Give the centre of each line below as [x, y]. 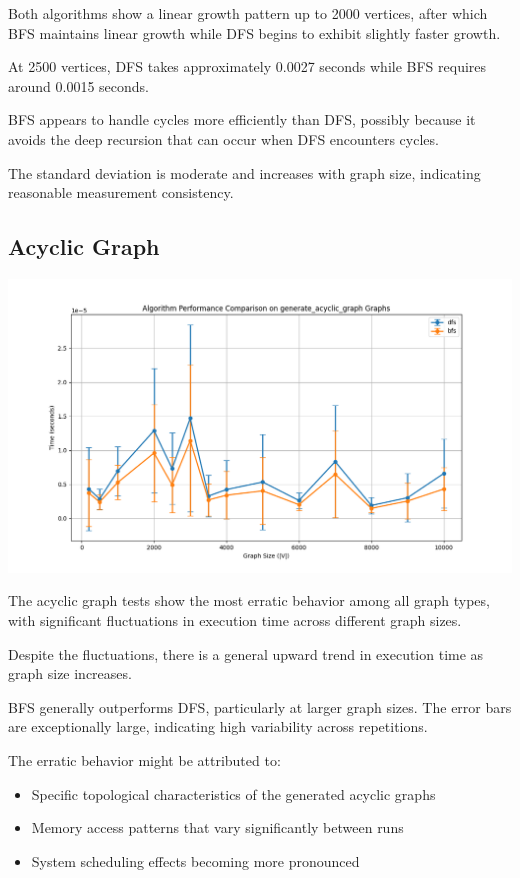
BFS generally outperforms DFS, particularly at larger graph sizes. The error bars [260, 706]
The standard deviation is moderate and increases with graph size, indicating [244, 172]
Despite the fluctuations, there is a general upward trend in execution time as [246, 653]
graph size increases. [70, 673]
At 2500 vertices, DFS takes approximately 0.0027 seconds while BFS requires [247, 66]
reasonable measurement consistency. [121, 192]
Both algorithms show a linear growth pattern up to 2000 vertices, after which [248, 13]
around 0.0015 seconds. [78, 85]
